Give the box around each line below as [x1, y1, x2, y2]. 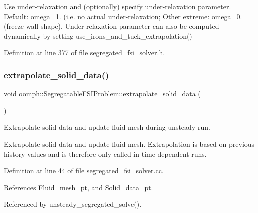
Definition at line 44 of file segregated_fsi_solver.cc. [4, 165, 164, 176]
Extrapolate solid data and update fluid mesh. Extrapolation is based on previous [4, 138, 255, 149]
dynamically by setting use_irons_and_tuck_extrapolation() [4, 30, 192, 41]
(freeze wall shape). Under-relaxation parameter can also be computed [4, 21, 219, 31]
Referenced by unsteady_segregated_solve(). [4, 199, 142, 209]
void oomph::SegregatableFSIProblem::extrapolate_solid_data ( [4, 88, 201, 99]
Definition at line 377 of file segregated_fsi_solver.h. [4, 47, 165, 58]
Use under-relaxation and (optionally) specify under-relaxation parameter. [4, 1, 231, 11]
